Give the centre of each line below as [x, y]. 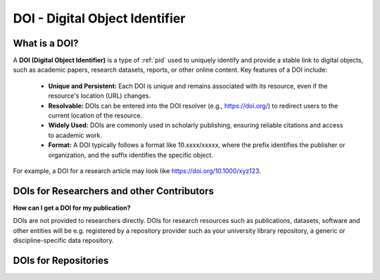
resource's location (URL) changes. [100, 96]
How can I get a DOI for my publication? [72, 208]
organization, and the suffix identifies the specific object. [131, 155]
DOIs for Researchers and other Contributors [113, 191]
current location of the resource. [95, 115]
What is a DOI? [46, 43]
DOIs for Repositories [61, 260]
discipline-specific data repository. [63, 241]
